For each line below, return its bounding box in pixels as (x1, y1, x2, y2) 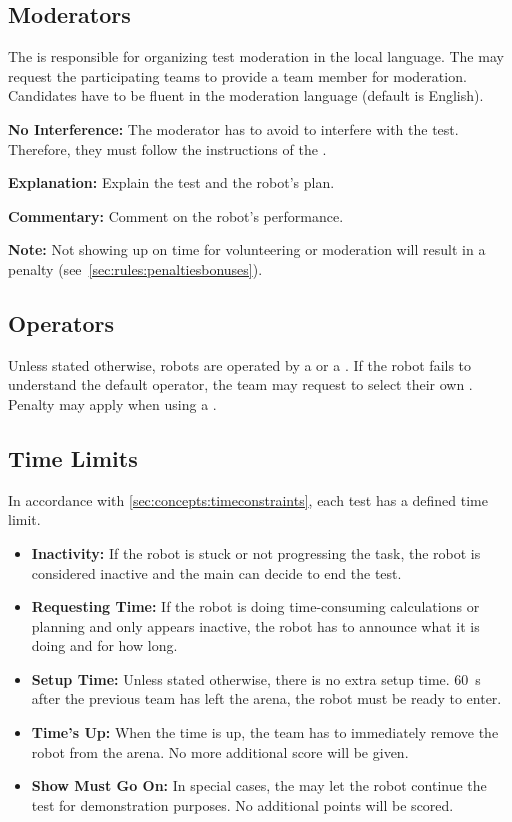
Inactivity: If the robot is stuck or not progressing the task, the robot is (31, 542, 481, 563)
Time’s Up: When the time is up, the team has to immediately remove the (31, 722, 499, 743)
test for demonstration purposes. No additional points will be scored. (31, 794, 454, 815)
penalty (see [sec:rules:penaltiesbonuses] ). (8, 258, 263, 279)
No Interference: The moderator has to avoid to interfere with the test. (8, 118, 459, 139)
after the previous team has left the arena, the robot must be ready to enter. (31, 688, 502, 709)
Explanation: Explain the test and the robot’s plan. (8, 172, 335, 193)
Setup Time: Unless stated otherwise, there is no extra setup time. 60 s (31, 668, 481, 689)
